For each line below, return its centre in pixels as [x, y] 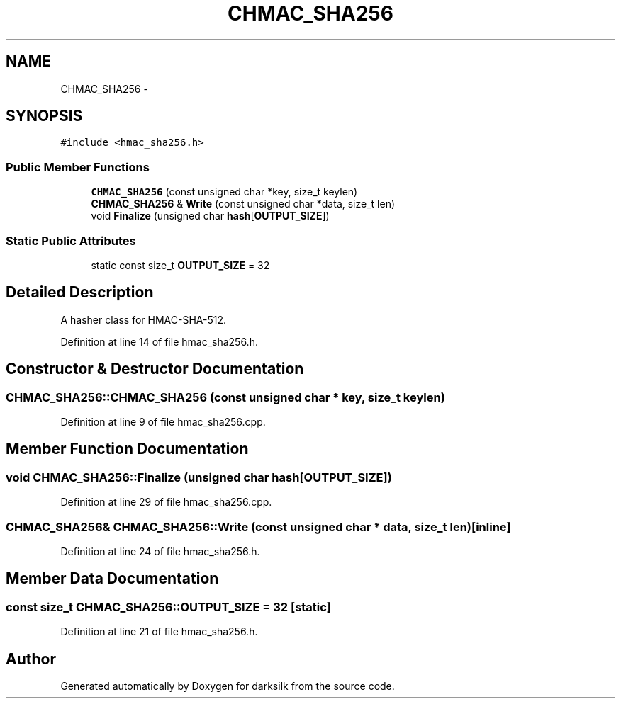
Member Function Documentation [127, 449]
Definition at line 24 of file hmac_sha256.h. [160, 551]
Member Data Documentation [112, 579]
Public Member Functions [78, 167]
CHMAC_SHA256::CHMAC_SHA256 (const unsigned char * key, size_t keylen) [225, 397]
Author [31, 659]
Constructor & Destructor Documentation [155, 369]
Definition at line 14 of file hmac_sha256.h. [159, 341]
